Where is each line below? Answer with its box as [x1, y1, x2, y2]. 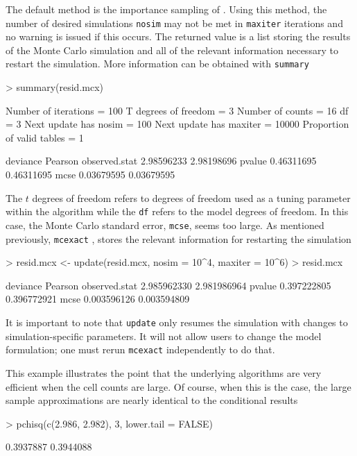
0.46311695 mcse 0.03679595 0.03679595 [6, 167, 175, 182]
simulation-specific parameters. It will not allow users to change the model [6, 328, 322, 343]
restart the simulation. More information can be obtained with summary [6, 56, 309, 71]
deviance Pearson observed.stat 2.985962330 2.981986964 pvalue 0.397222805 [6, 278, 331, 292]
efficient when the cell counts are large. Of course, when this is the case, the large [6, 379, 351, 394]
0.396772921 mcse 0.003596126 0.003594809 [6, 292, 190, 306]
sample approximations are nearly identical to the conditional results [6, 393, 298, 407]
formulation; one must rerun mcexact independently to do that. [6, 342, 275, 357]
